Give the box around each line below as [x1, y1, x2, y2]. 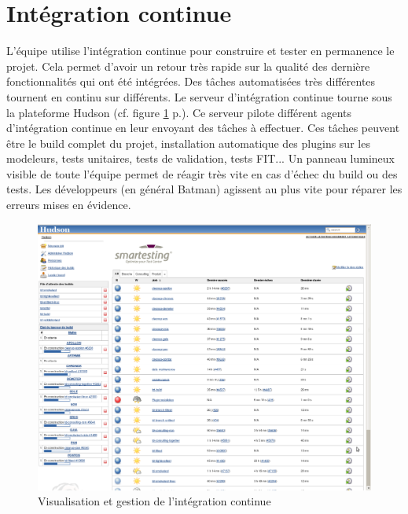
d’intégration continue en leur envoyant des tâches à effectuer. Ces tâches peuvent [6, 119, 400, 136]
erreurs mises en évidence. [6, 196, 131, 213]
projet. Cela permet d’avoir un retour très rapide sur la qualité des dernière [6, 57, 370, 74]
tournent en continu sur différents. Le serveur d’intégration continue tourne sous [6, 88, 392, 105]
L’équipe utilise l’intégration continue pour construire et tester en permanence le [6, 42, 395, 59]
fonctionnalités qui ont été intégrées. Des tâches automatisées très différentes [6, 73, 376, 90]
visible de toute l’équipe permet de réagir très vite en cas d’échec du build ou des [6, 165, 398, 182]
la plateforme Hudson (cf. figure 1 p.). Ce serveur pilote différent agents [6, 104, 352, 120]
